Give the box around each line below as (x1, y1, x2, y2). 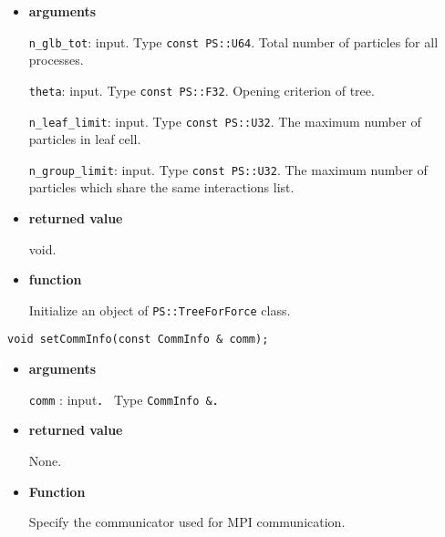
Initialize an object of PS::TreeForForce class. (28, 300, 291, 319)
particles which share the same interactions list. (28, 178, 295, 197)
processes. (28, 50, 84, 69)
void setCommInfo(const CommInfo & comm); (7, 333, 269, 346)
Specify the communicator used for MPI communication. (28, 512, 346, 532)
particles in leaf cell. (28, 129, 141, 149)
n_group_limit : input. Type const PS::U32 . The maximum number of (28, 160, 428, 179)
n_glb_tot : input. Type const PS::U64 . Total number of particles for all (28, 32, 439, 51)
